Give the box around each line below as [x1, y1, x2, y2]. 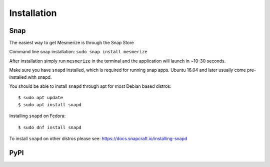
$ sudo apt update [18, 95, 63, 101]
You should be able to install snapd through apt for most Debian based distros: [9, 83, 172, 89]
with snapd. [27, 74, 52, 80]
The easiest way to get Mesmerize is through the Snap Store [9, 40, 134, 46]
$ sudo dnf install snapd [18, 125, 82, 130]
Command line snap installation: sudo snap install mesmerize [9, 49, 147, 55]
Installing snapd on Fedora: [9, 113, 66, 119]
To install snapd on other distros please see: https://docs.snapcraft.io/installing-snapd [9, 135, 187, 142]
